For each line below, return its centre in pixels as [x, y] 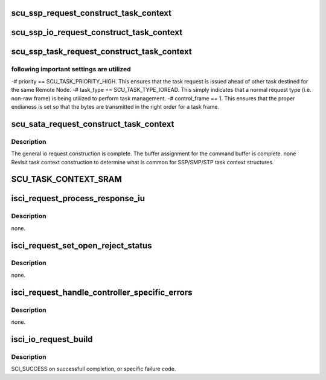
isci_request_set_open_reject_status [81, 246]
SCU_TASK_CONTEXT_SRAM [66, 179]
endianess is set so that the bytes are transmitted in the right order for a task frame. [115, 106]
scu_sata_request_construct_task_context [93, 124]
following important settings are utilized [71, 69]
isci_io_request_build [52, 339]
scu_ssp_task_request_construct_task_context [102, 52]
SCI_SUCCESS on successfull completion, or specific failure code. [94, 369]
